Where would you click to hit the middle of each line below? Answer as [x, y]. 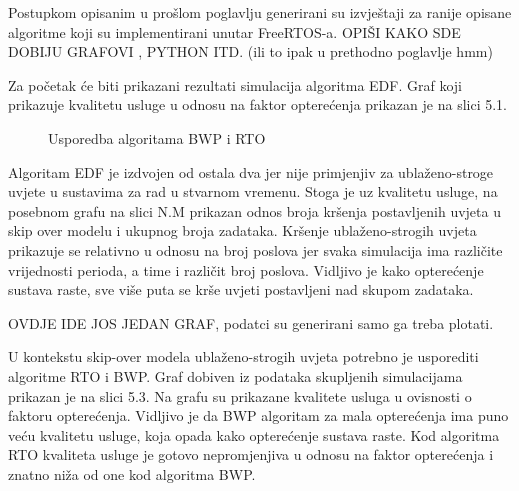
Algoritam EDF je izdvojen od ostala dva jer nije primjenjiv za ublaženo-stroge [251, 171]
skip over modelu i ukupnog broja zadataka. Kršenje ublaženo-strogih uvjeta [242, 230]
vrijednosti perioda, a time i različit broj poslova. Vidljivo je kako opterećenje [246, 269]
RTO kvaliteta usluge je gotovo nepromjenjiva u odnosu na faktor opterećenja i [251, 454]
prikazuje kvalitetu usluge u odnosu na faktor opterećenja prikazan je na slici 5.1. [257, 104]
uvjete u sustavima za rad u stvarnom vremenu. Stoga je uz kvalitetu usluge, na [253, 191]
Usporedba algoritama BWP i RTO [157, 137]
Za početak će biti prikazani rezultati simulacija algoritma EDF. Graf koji [235, 84]
